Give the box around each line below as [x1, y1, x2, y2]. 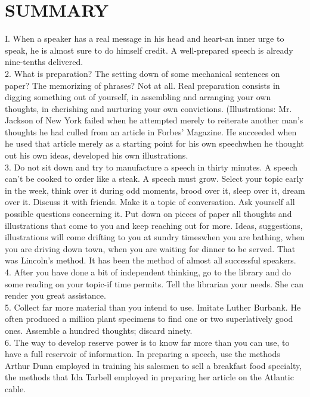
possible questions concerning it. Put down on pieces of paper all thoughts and [5, 207, 292, 220]
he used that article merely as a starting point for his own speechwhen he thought [5, 137, 304, 150]
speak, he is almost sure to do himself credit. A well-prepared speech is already [5, 44, 293, 56]
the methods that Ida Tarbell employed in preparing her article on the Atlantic [5, 371, 294, 383]
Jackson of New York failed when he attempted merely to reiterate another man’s [5, 114, 303, 126]
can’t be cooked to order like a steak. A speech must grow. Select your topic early [5, 172, 303, 185]
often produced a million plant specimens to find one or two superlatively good [5, 312, 293, 325]
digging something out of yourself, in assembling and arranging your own [5, 91, 271, 103]
